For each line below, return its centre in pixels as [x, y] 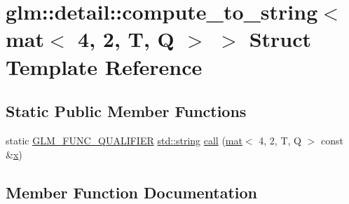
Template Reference [104, 66]
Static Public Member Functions [126, 111]
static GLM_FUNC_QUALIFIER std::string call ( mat [124, 140]
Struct [280, 39]
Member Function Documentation [132, 192]
